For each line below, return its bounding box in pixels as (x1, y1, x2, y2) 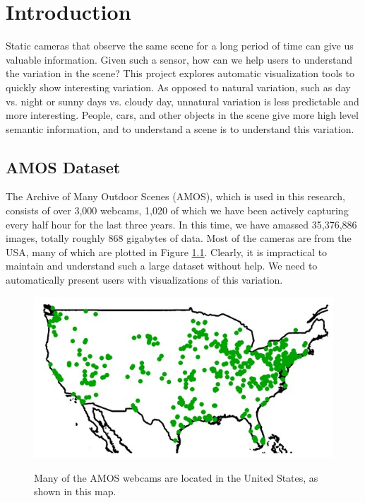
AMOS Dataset (6, 156, 121, 178)
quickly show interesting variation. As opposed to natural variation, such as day (6, 79, 351, 94)
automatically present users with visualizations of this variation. (6, 272, 283, 287)
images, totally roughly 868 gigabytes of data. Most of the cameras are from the (6, 231, 352, 245)
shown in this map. (34, 484, 116, 499)
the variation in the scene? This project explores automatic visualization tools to (6, 66, 354, 81)
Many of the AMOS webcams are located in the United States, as (34, 470, 318, 485)
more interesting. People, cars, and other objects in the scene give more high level (6, 108, 359, 122)
